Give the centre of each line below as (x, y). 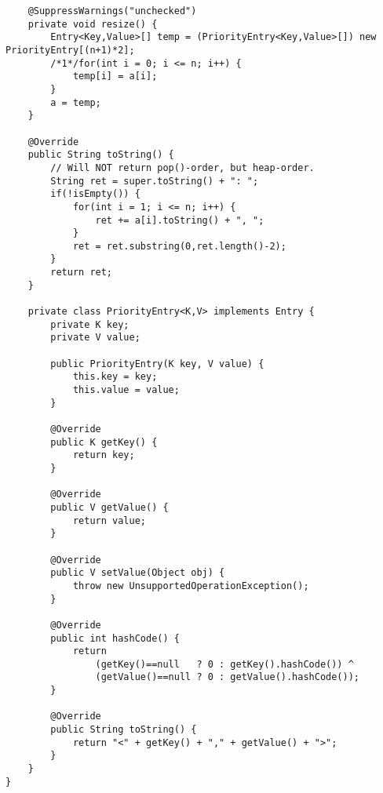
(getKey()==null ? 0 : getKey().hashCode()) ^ (224, 664)
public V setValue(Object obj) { (138, 573)
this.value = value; (126, 390)
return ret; (82, 273)
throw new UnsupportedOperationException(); (191, 586)
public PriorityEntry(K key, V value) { (157, 364)
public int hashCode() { (115, 638)
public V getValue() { (109, 507)
